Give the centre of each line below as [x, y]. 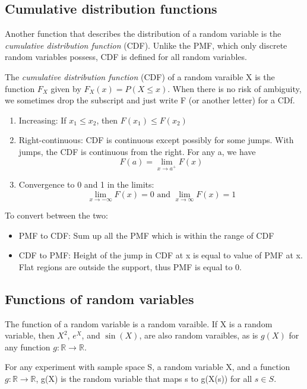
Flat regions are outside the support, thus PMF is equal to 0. [130, 266]
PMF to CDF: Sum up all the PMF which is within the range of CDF [146, 235]
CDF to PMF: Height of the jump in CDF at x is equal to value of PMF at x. [161, 255]
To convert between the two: [56, 215]
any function [28, 347]
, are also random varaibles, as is [199, 335]
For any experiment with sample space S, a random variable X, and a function [148, 367]
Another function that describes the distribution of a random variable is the [143, 34]
